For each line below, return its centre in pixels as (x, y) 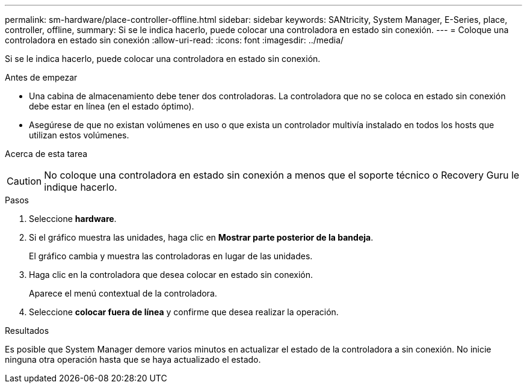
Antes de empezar (41, 77)
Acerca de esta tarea (46, 154)
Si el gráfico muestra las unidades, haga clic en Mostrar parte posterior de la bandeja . (201, 237)
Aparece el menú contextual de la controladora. (123, 293)
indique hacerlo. (81, 187)
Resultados (27, 331)
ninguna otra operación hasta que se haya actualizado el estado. (133, 359)
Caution (24, 181)
